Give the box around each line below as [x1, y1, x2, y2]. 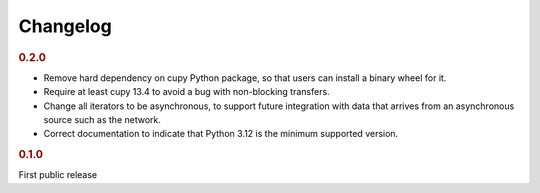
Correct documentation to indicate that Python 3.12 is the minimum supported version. [43, 128, 399, 140]
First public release [18, 169, 98, 181]
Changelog [18, 15, 112, 37]
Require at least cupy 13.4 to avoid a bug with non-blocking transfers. [43, 86, 330, 98]
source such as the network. [43, 113, 162, 125]
